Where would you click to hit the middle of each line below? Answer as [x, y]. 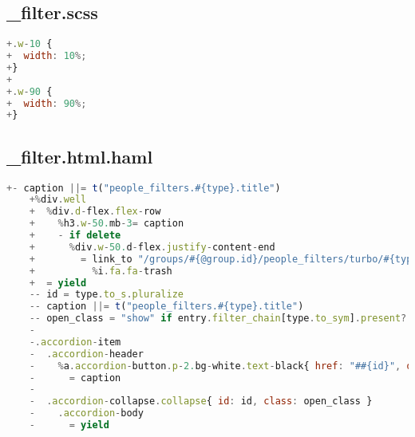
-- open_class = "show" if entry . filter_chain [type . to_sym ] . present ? [218, 319]
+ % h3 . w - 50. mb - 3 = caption [107, 224]
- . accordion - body [86, 413]
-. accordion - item [75, 342]
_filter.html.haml [80, 156]
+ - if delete [75, 236]
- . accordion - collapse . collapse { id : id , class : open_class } [201, 402]
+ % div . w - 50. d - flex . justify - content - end [152, 247]
